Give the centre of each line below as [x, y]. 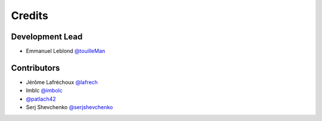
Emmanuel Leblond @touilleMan [66, 51]
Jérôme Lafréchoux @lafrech [62, 82]
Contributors [35, 68]
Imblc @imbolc [44, 91]
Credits [30, 15]
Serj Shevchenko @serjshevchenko [69, 107]
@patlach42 [41, 99]
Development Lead [47, 37]
